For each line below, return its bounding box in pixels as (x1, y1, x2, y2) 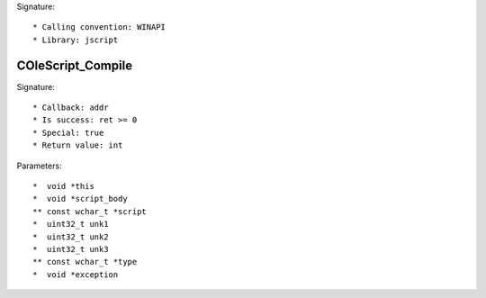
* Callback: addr (32, 103, 109, 113)
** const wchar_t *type (32, 257, 138, 267)
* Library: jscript (32, 34, 119, 45)
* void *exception (32, 269, 119, 279)
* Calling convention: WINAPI (32, 23, 166, 32)
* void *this (32, 181, 94, 192)
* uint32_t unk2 (32, 231, 109, 242)
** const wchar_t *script (32, 206, 148, 216)
